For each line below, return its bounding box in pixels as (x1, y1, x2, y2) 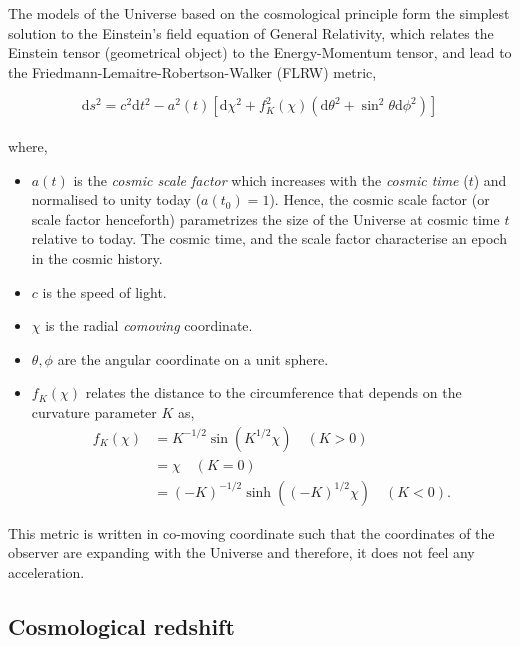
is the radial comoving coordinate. (45, 315, 253, 336)
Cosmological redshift (8, 610, 235, 641)
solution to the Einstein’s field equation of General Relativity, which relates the (8, 22, 494, 43)
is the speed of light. (42, 281, 167, 302)
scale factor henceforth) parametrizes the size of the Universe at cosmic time (31, 208, 500, 229)
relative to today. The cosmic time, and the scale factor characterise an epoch (31, 228, 507, 249)
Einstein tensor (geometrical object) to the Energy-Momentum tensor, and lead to (8, 42, 512, 63)
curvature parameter (31, 401, 157, 422)
